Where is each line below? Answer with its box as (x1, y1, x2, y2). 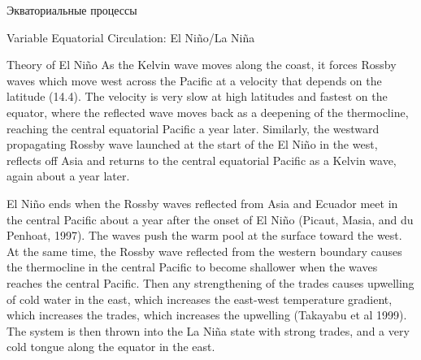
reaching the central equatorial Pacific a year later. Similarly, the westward (7, 119, 380, 137)
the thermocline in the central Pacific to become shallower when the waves (7, 258, 378, 275)
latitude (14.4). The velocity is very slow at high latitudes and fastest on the (7, 88, 388, 105)
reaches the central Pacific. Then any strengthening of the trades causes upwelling (7, 274, 414, 291)
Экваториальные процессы (7, 2, 137, 18)
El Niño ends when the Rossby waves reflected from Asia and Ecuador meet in (7, 194, 398, 211)
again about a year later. (7, 167, 130, 184)
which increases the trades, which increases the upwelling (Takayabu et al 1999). (7, 306, 407, 323)
